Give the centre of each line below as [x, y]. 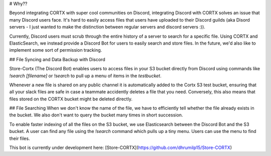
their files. [20, 138]
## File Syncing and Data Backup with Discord [57, 59]
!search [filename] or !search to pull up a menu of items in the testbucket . [85, 76]
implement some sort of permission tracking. [56, 50]
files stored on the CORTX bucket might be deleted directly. [71, 99]
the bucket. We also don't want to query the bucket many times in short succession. [96, 115]
